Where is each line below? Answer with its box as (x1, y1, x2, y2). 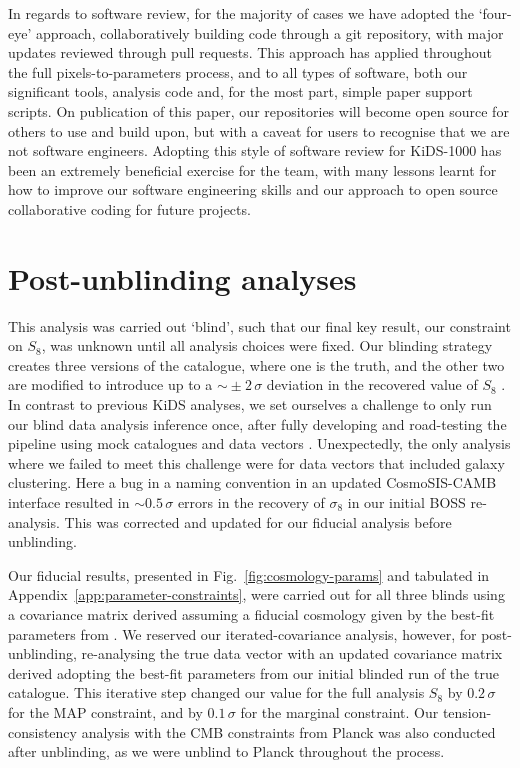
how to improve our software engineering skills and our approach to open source (8, 179, 498, 200)
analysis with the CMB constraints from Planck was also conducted (81, 721, 496, 742)
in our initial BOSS (347, 492, 466, 512)
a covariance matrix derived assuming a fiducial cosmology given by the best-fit (8, 603, 495, 624)
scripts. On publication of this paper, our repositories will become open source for (8, 100, 509, 121)
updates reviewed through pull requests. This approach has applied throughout (8, 42, 493, 63)
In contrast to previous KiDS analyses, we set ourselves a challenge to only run (8, 394, 492, 415)
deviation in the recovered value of (266, 374, 478, 395)
